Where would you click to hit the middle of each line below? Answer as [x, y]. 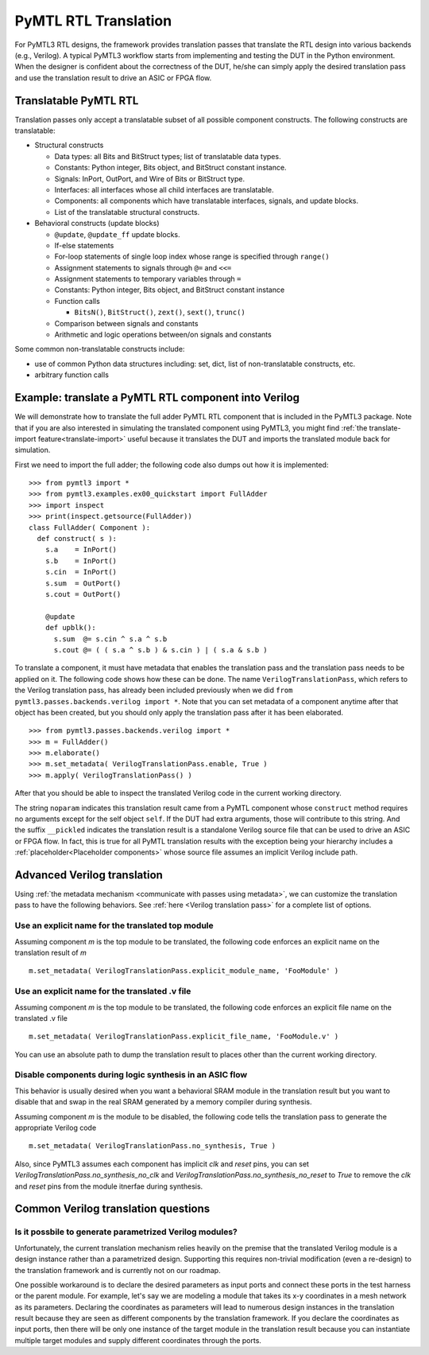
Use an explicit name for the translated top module [114, 925]
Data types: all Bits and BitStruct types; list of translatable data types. [168, 156]
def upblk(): [70, 628]
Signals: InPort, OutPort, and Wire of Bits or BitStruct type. [150, 178]
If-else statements [84, 245]
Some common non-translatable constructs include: [100, 349]
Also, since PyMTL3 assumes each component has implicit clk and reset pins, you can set [162, 1164]
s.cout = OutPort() [83, 594]
